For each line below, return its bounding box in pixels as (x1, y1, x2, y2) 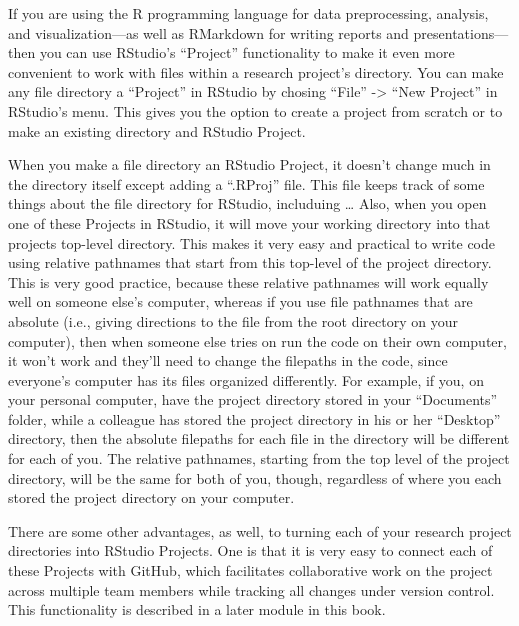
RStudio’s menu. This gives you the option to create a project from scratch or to (8, 100, 503, 121)
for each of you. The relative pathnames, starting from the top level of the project (8, 448, 510, 469)
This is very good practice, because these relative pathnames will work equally (8, 271, 489, 292)
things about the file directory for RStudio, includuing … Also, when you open (8, 193, 487, 214)
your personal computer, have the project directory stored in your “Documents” (8, 389, 498, 410)
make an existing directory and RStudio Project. (8, 120, 306, 141)
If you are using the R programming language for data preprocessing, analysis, (8, 3, 489, 23)
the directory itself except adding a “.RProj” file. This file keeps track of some (8, 173, 485, 194)
